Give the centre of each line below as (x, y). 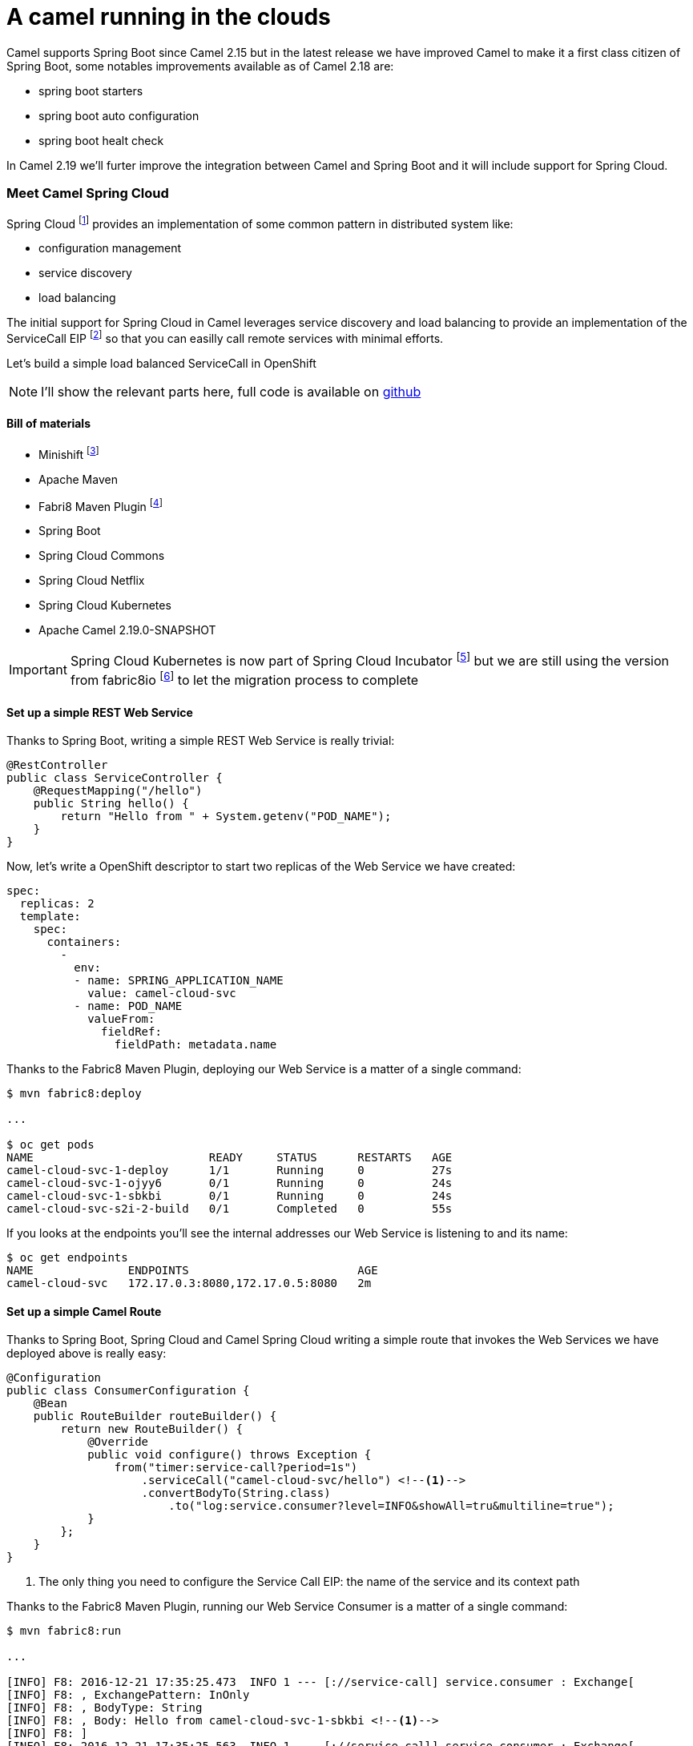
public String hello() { (111, 804)
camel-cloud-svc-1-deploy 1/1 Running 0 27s (230, 1171)
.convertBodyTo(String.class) (236, 1493)
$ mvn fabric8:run (64, 1631)
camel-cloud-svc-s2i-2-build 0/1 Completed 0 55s (230, 1209)
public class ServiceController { (115, 778)
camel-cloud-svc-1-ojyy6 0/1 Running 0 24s (230, 1183)
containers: (84, 942)
